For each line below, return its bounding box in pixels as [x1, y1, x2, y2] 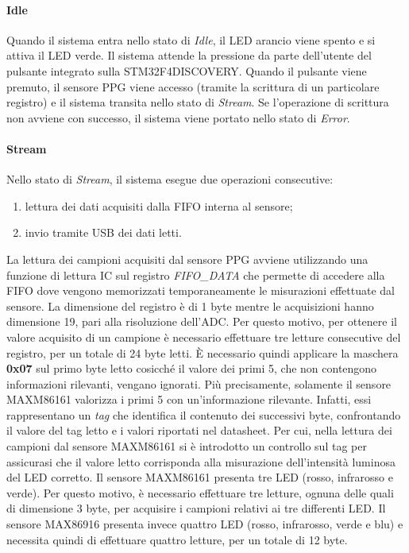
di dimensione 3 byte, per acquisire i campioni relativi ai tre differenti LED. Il [6, 500, 386, 516]
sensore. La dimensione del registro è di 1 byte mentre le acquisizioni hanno [6, 297, 374, 314]
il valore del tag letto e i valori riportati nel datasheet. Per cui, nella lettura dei [6, 422, 392, 439]
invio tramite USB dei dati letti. [25, 224, 182, 241]
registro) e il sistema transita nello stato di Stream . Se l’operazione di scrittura [6, 94, 389, 110]
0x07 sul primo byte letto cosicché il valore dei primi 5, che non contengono [6, 360, 377, 377]
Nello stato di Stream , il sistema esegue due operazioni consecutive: [6, 171, 334, 188]
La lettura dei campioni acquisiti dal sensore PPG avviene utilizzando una [6, 250, 368, 267]
